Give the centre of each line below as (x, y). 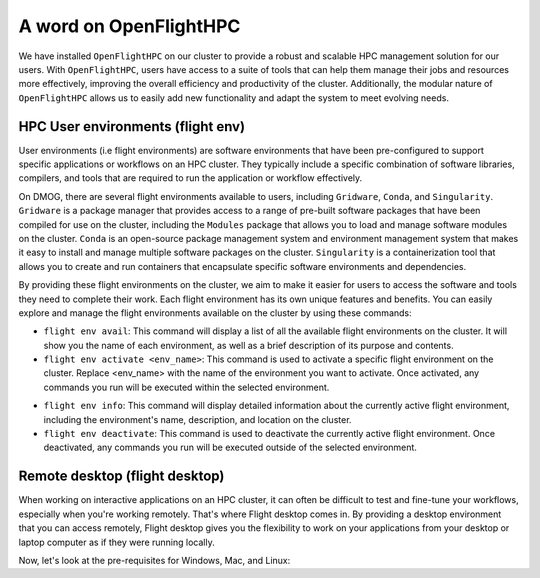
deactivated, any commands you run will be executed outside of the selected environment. (230, 447)
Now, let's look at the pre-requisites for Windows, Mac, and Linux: (154, 560)
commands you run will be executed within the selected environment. (186, 387)
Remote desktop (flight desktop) (121, 476)
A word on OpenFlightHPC (129, 26)
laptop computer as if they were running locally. (116, 542)
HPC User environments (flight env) (131, 126)
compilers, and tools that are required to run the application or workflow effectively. (190, 178)
